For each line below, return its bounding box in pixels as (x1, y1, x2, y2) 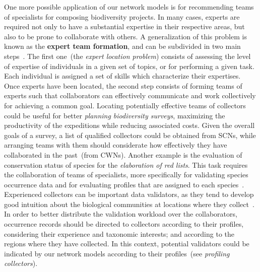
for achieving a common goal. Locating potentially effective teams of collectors (4, 100, 246, 110)
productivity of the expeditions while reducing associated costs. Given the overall (4, 120, 255, 130)
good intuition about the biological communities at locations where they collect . (4, 198, 254, 209)
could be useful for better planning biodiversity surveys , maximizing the (4, 110, 225, 120)
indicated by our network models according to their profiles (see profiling (4, 248, 230, 258)
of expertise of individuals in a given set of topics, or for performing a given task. (4, 60, 254, 71)
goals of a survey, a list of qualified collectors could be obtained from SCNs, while (4, 129, 256, 140)
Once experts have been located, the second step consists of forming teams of (4, 80, 242, 91)
